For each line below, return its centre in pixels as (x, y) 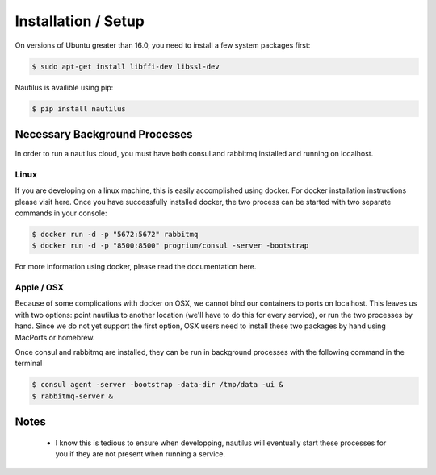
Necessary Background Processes (104, 134)
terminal (29, 364)
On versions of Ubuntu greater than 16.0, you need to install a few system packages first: (163, 45)
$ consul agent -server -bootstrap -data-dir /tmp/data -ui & (157, 385)
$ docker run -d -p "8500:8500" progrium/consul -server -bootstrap (170, 246)
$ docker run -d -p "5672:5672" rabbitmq (115, 234)
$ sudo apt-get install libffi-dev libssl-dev (126, 66)
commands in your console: (61, 213)
